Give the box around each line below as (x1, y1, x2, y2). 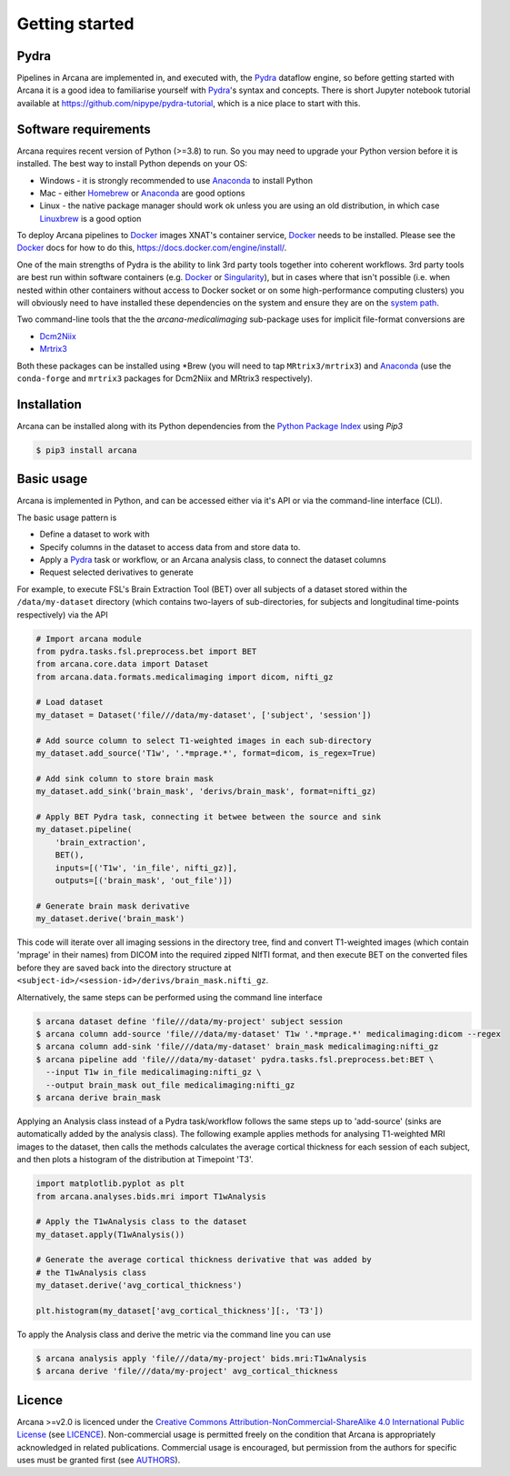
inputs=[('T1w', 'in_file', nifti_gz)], (55, 862, 238, 873)
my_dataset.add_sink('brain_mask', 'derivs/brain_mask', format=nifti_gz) (35, 787, 377, 797)
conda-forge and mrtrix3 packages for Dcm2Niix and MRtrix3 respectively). (16, 373, 314, 384)
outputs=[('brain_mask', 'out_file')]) (55, 875, 234, 886)
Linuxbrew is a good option (39, 213, 142, 224)
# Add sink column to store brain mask (35, 773, 214, 784)
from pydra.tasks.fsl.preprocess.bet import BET (35, 646, 257, 657)
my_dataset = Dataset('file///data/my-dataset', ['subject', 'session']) (35, 709, 372, 720)
